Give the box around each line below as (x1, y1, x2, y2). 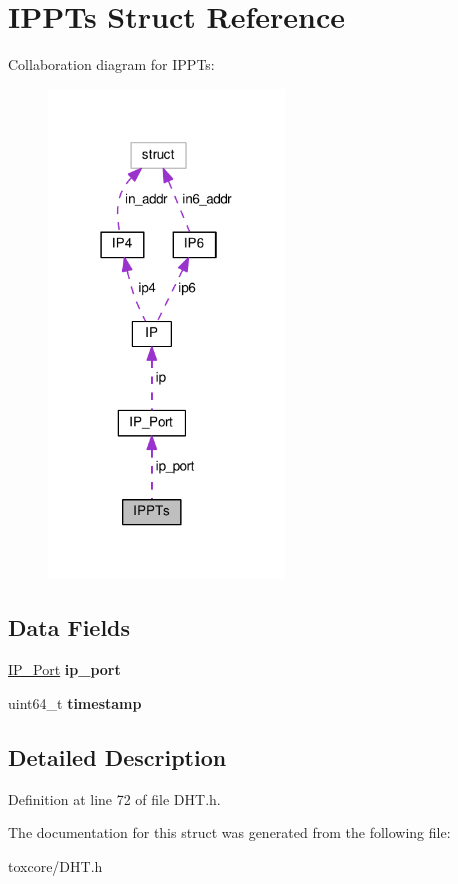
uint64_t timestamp (8, 692, 142, 713)
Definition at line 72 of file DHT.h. (8, 788, 221, 809)
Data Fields (8, 612, 131, 643)
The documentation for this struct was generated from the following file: (8, 822, 451, 843)
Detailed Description (8, 741, 227, 772)
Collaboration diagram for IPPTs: (8, 54, 215, 75)
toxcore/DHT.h (8, 855, 103, 876)
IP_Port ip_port (8, 659, 121, 680)
